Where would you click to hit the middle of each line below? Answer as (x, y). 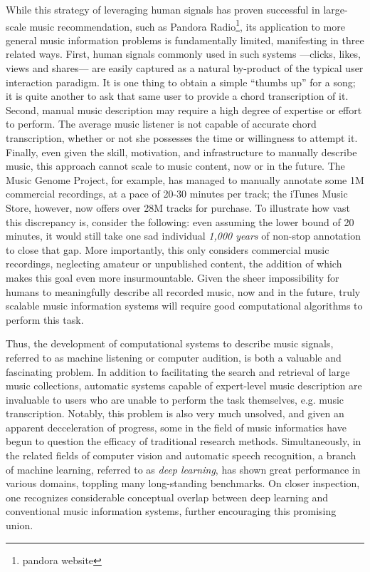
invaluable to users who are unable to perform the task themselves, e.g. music (175, 399)
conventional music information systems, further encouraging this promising (171, 511)
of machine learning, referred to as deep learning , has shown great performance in (183, 469)
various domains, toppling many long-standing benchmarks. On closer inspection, (183, 483)
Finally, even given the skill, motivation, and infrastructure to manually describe (181, 152)
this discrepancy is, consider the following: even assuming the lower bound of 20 (180, 221)
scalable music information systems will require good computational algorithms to (184, 306)
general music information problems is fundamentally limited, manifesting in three (185, 40)
